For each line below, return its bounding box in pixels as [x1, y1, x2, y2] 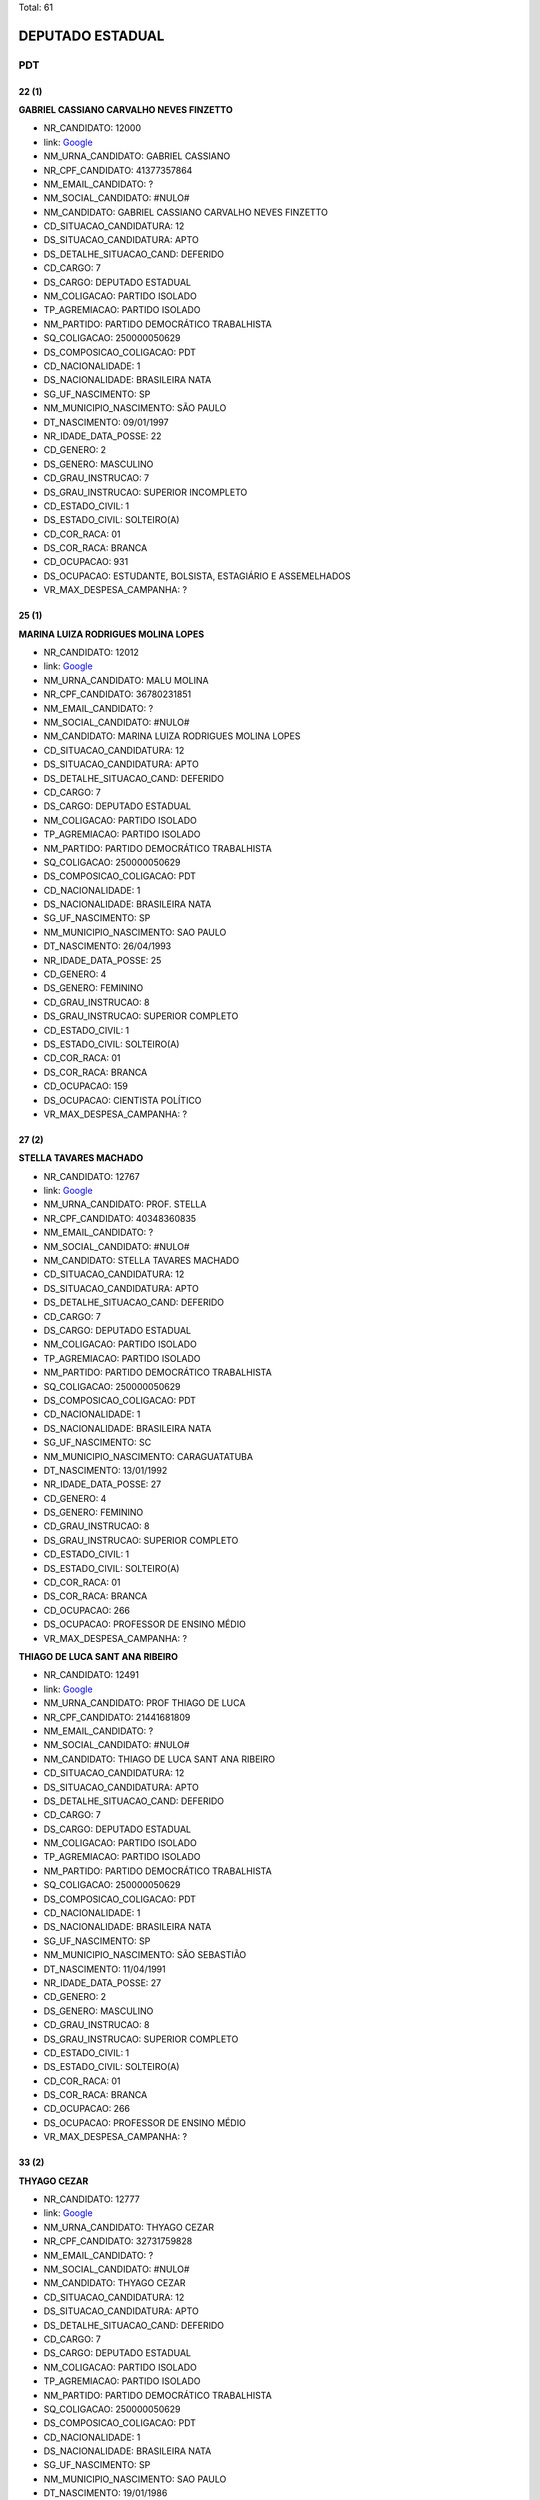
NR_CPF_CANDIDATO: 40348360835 [43, 1212, 197, 1224]
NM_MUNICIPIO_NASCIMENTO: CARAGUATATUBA [43, 1450, 254, 1462]
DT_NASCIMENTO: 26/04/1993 [43, 940, 172, 952]
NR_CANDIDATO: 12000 [43, 122, 142, 134]
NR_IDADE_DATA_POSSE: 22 [43, 430, 162, 442]
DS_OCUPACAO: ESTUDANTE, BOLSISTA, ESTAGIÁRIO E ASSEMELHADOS [43, 570, 351, 582]
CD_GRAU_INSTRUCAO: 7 [43, 472, 150, 484]
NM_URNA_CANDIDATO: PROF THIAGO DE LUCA [43, 1697, 246, 1709]
